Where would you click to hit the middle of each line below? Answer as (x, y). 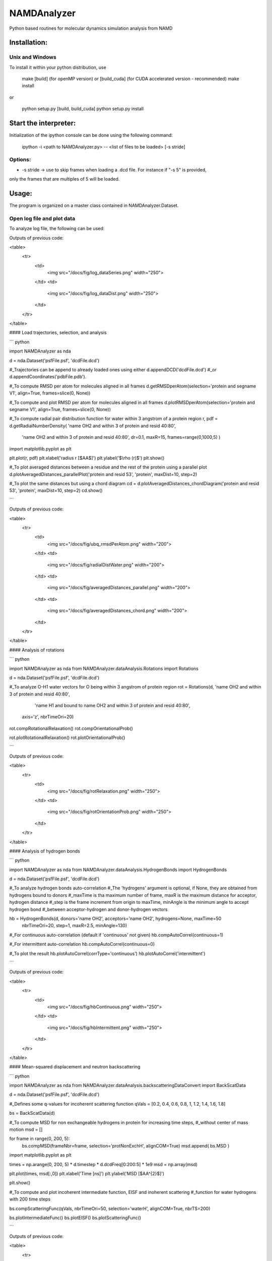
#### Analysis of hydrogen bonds (45, 851)
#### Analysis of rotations (37, 650)
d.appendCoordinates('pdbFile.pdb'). (48, 377)
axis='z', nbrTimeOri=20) (48, 717)
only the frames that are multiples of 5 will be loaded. (64, 179)
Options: (20, 160)
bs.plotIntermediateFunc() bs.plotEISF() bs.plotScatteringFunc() (75, 1218)
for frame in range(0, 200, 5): (40, 1139)
